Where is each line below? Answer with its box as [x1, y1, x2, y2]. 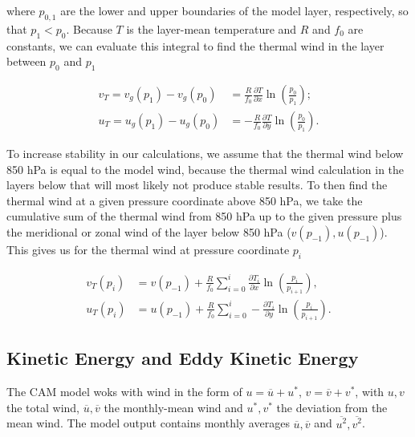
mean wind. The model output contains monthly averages [6, 415, 290, 431]
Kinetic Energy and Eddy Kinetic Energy [6, 346, 359, 370]
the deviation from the [276, 399, 388, 415]
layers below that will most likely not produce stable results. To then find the [6, 176, 388, 193]
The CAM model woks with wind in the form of [6, 383, 242, 400]
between [6, 53, 47, 70]
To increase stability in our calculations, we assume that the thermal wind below [6, 145, 404, 162]
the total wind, [6, 399, 80, 415]
